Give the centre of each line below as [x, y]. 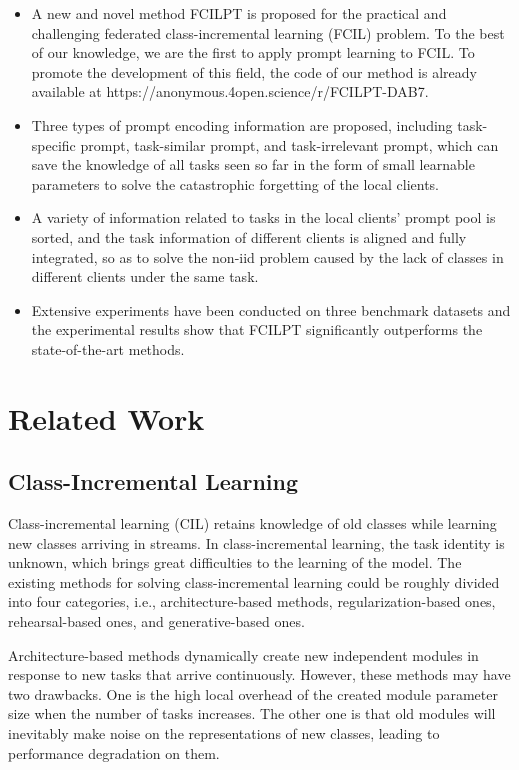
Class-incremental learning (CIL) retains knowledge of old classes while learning [252, 523]
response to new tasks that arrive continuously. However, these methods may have [259, 674]
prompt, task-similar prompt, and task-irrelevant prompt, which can [289, 144]
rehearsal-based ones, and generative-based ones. [156, 621]
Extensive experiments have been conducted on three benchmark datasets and [271, 309]
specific [53, 144]
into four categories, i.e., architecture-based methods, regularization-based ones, [252, 601]
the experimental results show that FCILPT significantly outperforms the [257, 329]
